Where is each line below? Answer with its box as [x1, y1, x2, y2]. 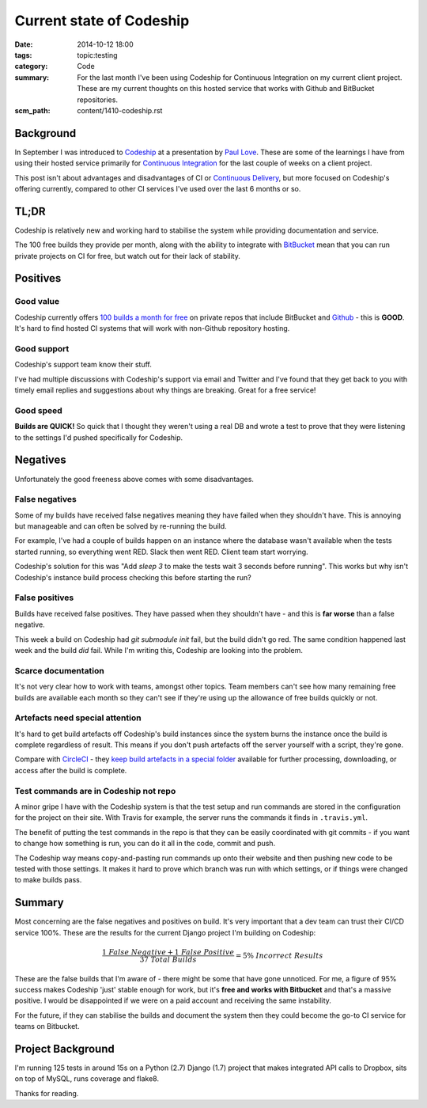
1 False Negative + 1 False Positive [101, 947, 235, 957]
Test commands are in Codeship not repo [14, 785, 176, 796]
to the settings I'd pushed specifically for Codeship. [14, 432, 183, 442]
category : [14, 62, 48, 71]
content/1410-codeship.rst [77, 105, 163, 115]
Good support [14, 343, 70, 354]
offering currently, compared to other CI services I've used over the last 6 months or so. [14, 184, 301, 193]
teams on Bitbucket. [14, 1022, 80, 1031]
